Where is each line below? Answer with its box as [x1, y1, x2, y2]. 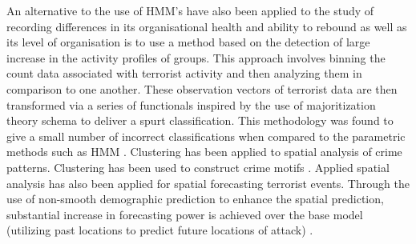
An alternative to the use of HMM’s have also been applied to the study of [6, 2, 374, 18]
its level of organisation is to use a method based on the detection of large [6, 34, 370, 50]
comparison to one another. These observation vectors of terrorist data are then [6, 80, 398, 97]
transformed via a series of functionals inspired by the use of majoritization [6, 96, 376, 113]
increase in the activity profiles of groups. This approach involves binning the [6, 49, 386, 66]
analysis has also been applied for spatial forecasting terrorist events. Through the [6, 174, 410, 191]
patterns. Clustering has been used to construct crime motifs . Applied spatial [6, 158, 390, 175]
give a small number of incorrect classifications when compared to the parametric [6, 127, 406, 144]
